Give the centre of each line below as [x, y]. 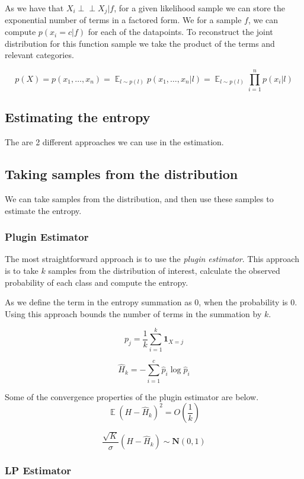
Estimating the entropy [78, 117]
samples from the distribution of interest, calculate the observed [164, 270]
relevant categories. [39, 55]
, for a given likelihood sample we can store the [199, 8]
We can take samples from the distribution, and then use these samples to [139, 198]
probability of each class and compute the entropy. [97, 282]
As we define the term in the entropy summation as [98, 302]
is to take [22, 270]
